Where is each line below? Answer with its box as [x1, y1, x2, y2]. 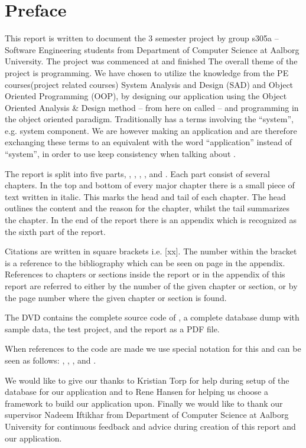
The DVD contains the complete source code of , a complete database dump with [5, 311, 300, 323]
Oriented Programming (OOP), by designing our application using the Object [5, 90, 287, 102]
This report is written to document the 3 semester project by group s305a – [5, 32, 279, 44]
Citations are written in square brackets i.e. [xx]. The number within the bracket [5, 245, 297, 257]
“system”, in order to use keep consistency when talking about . [5, 148, 236, 160]
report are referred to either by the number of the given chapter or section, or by [5, 280, 298, 292]
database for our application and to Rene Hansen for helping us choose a [5, 385, 268, 398]
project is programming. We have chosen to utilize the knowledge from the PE [5, 66, 289, 79]
